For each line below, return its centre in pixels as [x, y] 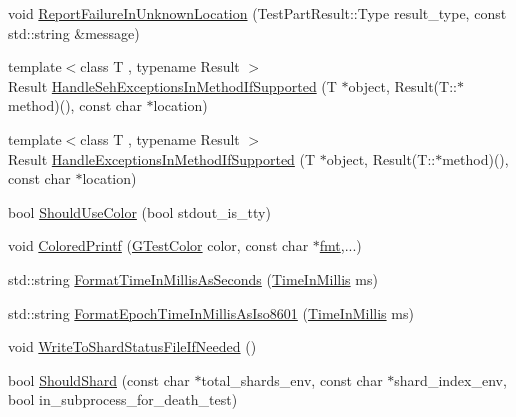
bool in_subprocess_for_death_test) [123, 399]
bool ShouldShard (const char [99, 379]
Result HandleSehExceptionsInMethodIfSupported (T [172, 85]
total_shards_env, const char [292, 379]
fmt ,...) [340, 245]
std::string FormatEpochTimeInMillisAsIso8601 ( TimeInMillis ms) [211, 312]
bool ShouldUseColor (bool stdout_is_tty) [139, 211]
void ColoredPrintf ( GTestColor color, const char [158, 245]
